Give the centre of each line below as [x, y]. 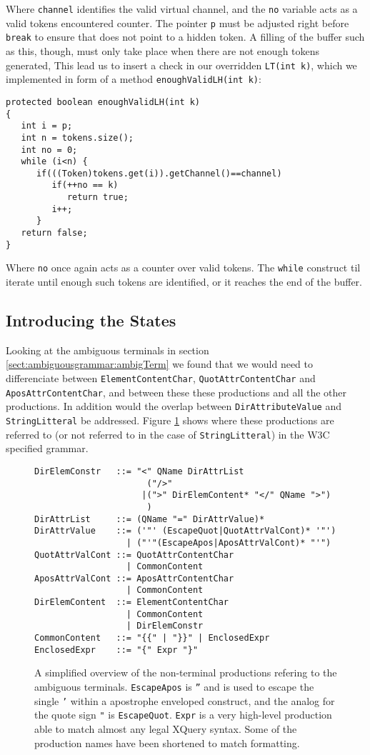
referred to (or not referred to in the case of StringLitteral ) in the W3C [168, 434]
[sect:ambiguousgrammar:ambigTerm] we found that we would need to [159, 364]
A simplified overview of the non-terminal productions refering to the [186, 672]
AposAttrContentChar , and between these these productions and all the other [176, 392]
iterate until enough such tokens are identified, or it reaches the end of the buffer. [184, 282]
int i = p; [47, 126]
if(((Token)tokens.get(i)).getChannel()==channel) [159, 173]
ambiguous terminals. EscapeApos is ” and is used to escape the [174, 687]
